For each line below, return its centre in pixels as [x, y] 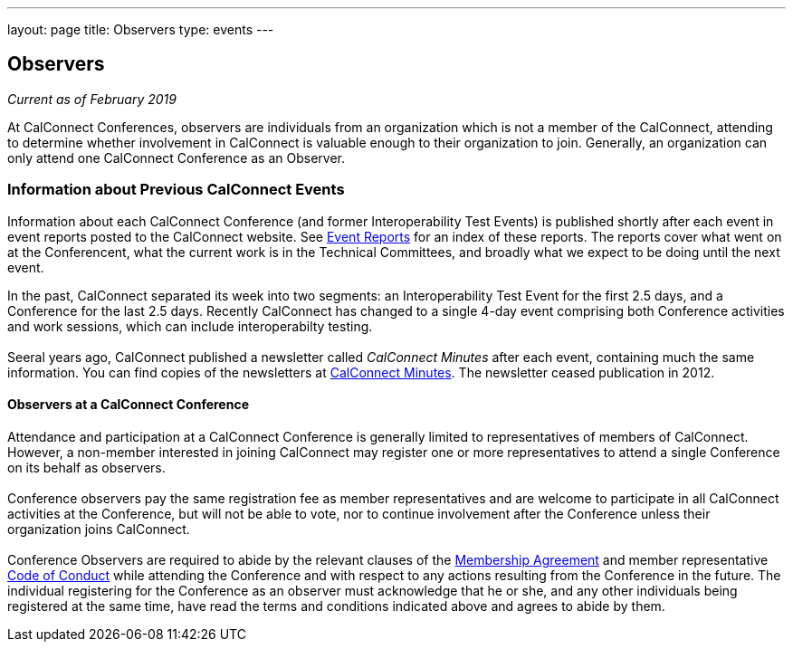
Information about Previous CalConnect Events [176, 190]
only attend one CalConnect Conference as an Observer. [177, 157]
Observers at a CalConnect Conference [128, 405]
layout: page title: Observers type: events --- [141, 29]
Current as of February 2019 [92, 99]
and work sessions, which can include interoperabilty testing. [190, 326]
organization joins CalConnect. [99, 529]
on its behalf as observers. [86, 467]
